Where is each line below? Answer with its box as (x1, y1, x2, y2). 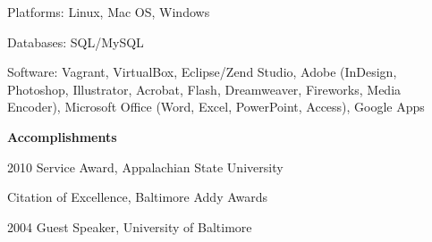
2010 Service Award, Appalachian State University (7, 157, 284, 176)
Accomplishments (7, 127, 117, 146)
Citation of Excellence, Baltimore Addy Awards (7, 188, 268, 206)
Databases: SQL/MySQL (7, 32, 144, 51)
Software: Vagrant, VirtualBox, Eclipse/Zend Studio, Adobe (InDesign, (7, 63, 397, 81)
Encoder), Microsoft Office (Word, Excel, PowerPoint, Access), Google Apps (7, 97, 425, 116)
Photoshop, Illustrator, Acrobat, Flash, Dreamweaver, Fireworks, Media (7, 79, 402, 98)
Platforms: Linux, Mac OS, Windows (7, 3, 210, 21)
